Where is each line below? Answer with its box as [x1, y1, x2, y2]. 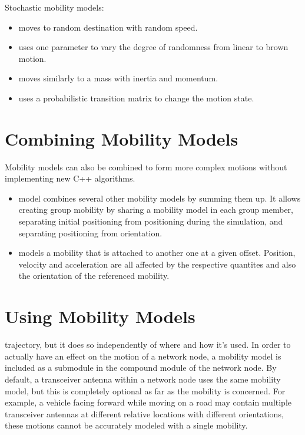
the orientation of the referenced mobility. [18, 269, 170, 282]
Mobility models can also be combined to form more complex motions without [5, 160, 287, 173]
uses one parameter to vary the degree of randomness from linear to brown [18, 41, 289, 53]
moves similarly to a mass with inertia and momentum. [18, 72, 218, 84]
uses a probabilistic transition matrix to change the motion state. [18, 91, 254, 104]
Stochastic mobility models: [5, 1, 104, 13]
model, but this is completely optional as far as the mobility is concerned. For [5, 384, 286, 397]
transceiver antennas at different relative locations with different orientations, [5, 407, 284, 420]
